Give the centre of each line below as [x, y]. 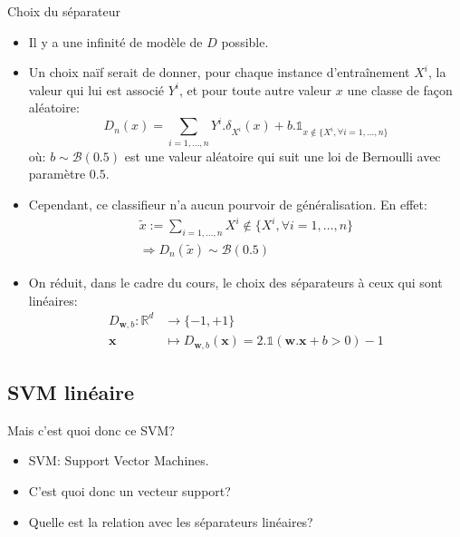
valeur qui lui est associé [96, 89]
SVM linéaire [71, 391]
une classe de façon [400, 89]
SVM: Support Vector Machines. [119, 460]
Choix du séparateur [64, 11]
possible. [245, 41]
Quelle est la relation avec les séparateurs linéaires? [171, 521]
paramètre [57, 174]
